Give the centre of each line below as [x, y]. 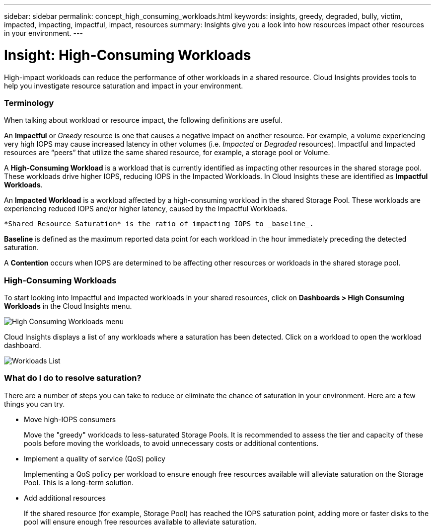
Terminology [29, 103]
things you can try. [35, 404]
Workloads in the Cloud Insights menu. [68, 306]
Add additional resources [65, 498]
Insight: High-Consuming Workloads [128, 55]
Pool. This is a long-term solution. [79, 482]
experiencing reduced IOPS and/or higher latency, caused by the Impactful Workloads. [146, 209]
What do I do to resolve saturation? [73, 378]
